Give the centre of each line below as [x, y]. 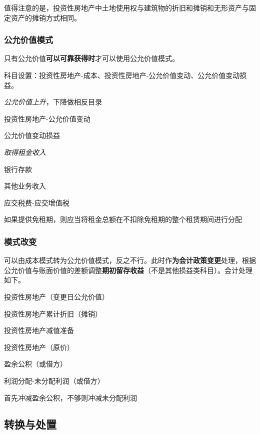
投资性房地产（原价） [39, 347]
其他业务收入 [25, 186]
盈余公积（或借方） [35, 364]
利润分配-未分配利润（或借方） [54, 380]
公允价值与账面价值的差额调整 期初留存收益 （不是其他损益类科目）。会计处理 [128, 270]
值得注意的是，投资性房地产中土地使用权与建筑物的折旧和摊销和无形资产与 [126, 7]
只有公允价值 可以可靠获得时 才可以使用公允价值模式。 [91, 58]
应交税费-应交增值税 [37, 202]
